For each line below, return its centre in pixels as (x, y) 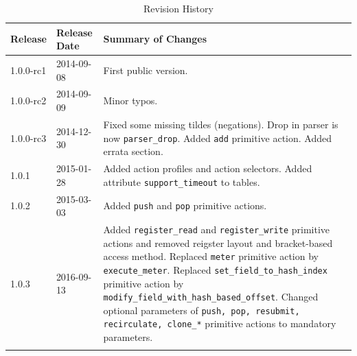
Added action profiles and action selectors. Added (208, 168)
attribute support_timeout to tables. (182, 181)
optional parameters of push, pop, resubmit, (201, 310)
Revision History (178, 8)
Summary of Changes (155, 39)
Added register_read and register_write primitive (217, 229)
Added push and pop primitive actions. (185, 205)
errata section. (133, 151)
